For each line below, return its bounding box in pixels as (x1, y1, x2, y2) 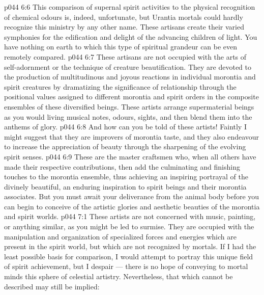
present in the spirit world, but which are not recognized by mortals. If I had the (4, 241, 256, 252)
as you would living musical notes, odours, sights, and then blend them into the (4, 111, 252, 122)
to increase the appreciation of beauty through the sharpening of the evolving (4, 141, 246, 152)
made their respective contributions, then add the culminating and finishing (4, 161, 240, 172)
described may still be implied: (4, 281, 100, 291)
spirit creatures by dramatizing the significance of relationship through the (4, 81, 237, 92)
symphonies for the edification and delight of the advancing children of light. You (4, 31, 257, 42)
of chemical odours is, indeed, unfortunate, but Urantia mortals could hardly (4, 11, 243, 22)
